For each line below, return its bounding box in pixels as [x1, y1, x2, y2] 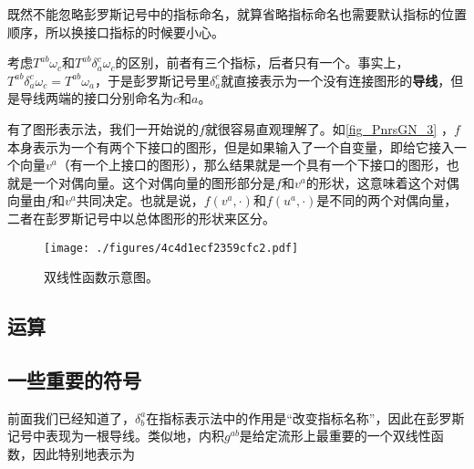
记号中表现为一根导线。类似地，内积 [7, 426, 224, 445]
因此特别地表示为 [32, 443, 135, 463]
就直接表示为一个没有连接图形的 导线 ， [221, 70, 451, 89]
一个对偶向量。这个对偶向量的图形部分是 [32, 172, 275, 192]
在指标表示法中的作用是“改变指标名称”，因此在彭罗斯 [146, 408, 465, 427]
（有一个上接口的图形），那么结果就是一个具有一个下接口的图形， [57, 155, 447, 174]
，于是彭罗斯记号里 [95, 70, 210, 89]
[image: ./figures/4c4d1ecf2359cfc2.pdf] [44, 241, 299, 255]
